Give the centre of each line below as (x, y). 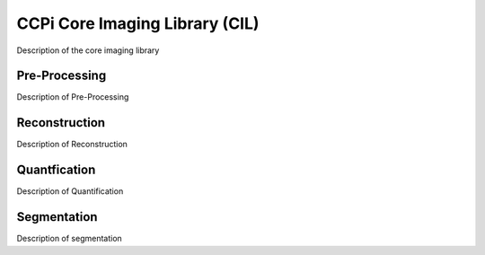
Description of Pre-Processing (73, 97)
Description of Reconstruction (72, 145)
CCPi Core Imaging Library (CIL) (138, 23)
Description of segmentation (70, 239)
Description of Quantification (70, 191)
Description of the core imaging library (88, 50)
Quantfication (56, 170)
